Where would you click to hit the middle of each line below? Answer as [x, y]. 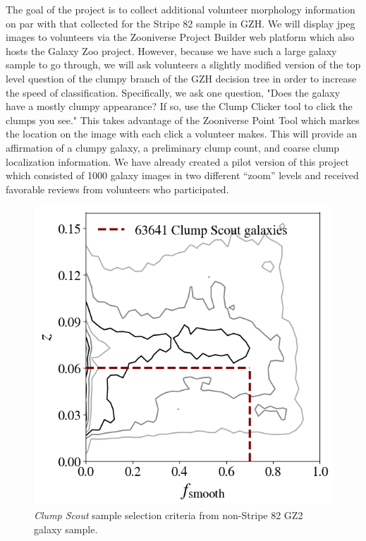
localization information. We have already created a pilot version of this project [177, 161]
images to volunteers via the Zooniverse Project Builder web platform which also [180, 37]
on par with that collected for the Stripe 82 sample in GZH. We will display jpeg [181, 23]
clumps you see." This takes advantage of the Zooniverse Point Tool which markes [183, 120]
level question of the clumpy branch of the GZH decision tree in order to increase [181, 78]
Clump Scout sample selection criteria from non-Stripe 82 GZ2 [169, 515]
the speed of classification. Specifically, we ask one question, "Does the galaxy [173, 92]
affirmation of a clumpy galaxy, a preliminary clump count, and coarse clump [173, 147]
